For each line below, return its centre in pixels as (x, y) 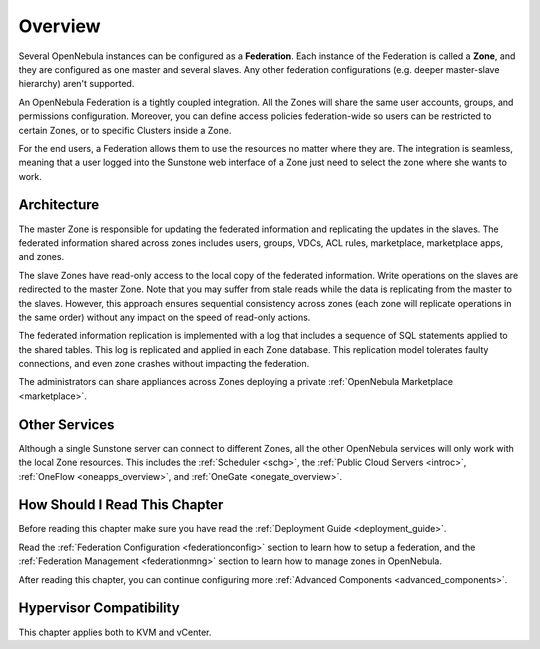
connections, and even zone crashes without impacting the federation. (164, 364)
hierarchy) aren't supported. (76, 84)
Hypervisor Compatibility (99, 608)
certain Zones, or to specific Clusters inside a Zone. (125, 130)
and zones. (41, 257)
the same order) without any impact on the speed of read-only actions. (164, 317)
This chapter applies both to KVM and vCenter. (115, 632)
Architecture (59, 205)
